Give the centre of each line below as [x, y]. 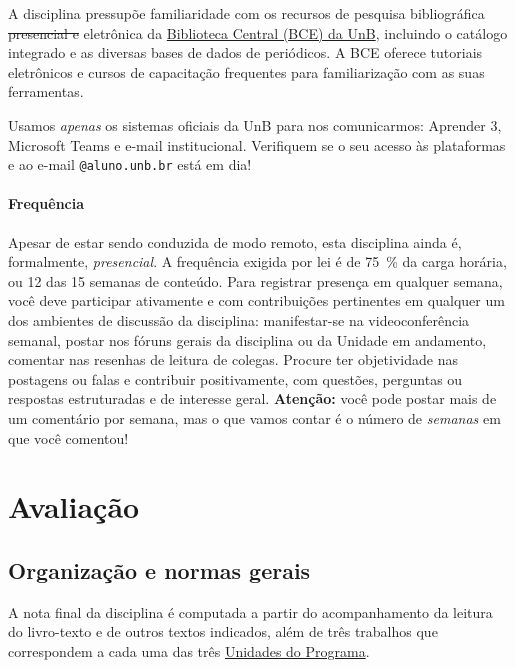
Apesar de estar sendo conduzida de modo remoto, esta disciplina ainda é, [235, 241]
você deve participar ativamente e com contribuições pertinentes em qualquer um [256, 300]
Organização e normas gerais [159, 569]
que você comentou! [68, 437]
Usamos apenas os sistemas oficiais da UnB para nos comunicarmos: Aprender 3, [255, 124]
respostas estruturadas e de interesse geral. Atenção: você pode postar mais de [252, 398]
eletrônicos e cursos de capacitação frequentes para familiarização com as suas [246, 71]
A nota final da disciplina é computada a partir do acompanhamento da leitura [250, 611]
